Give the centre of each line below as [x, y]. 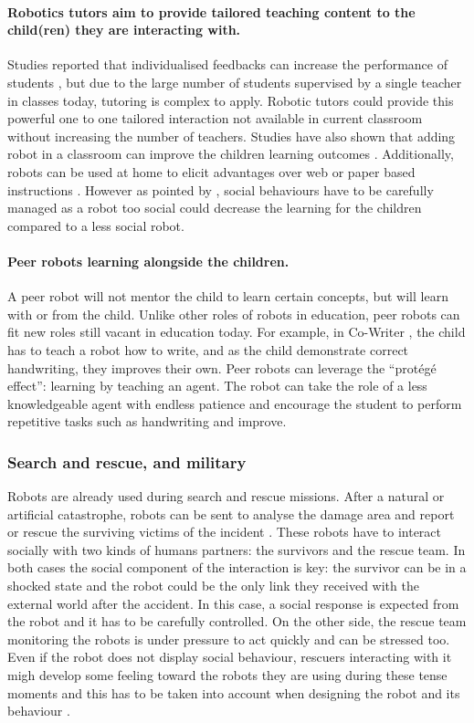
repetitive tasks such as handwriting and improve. [147, 421]
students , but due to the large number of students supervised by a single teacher [235, 82]
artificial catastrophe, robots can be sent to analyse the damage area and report [231, 513]
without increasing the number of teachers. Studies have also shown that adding [232, 136]
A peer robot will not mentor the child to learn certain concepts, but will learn [228, 296]
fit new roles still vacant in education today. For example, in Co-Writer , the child [237, 332]
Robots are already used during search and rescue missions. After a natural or [226, 496]
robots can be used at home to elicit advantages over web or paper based [211, 171]
